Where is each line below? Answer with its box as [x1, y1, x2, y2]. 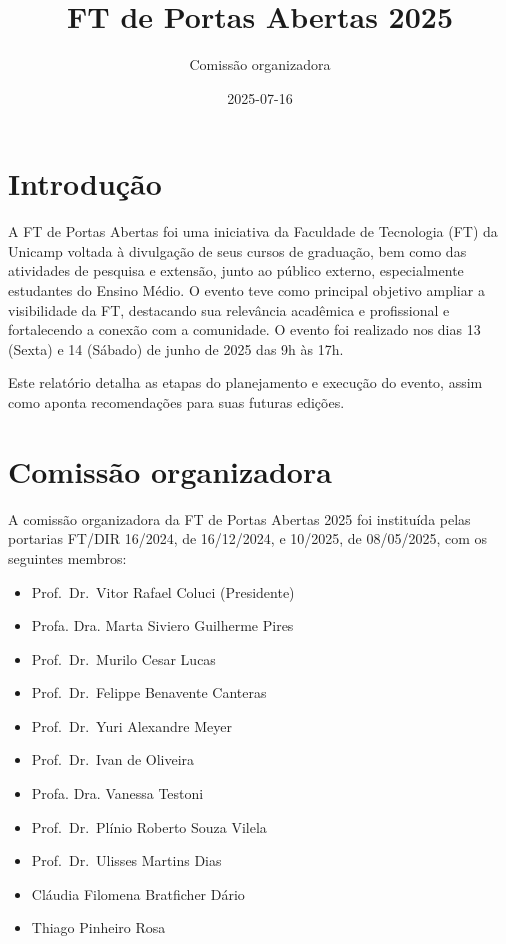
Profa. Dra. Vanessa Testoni [31, 783, 204, 804]
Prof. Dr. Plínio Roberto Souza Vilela [31, 816, 267, 837]
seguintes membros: [8, 547, 127, 568]
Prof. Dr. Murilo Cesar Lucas [31, 648, 216, 669]
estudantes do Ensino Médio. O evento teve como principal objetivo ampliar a [8, 280, 485, 301]
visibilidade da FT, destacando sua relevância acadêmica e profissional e [8, 299, 450, 320]
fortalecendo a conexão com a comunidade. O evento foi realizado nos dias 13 [8, 319, 481, 340]
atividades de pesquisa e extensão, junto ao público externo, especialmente [8, 260, 464, 281]
